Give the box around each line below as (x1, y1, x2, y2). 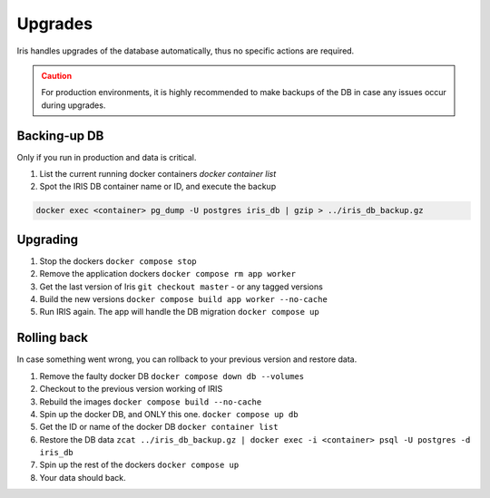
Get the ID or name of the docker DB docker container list (39, 422, 279, 433)
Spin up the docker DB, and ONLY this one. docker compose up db (39, 408, 299, 419)
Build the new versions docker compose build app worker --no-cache (39, 294, 328, 305)
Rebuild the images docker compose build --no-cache (39, 395, 262, 407)
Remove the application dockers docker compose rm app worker (39, 269, 297, 279)
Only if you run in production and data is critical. (16, 151, 197, 162)
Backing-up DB (16, 128, 104, 143)
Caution (41, 70, 73, 81)
